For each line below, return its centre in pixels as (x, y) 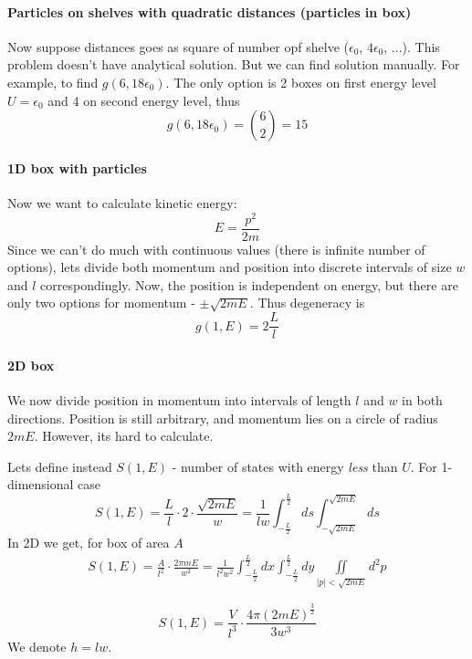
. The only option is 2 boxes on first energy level (301, 82)
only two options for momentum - (101, 303)
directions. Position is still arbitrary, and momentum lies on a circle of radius (223, 418)
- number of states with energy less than (285, 466)
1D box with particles (77, 167)
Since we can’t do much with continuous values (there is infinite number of (216, 249)
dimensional (41, 484)
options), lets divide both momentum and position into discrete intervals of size (230, 267)
